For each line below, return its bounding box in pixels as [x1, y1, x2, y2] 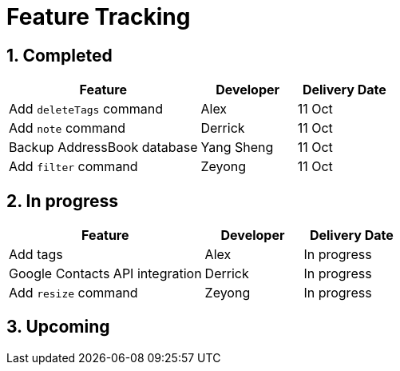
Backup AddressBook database [9, 139, 198, 156]
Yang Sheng [200, 139, 274, 156]
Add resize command [9, 285, 138, 301]
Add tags [9, 246, 63, 263]
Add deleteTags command [9, 101, 163, 118]
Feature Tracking [6, 3, 191, 30]
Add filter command [9, 158, 138, 175]
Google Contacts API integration [9, 265, 202, 282]
